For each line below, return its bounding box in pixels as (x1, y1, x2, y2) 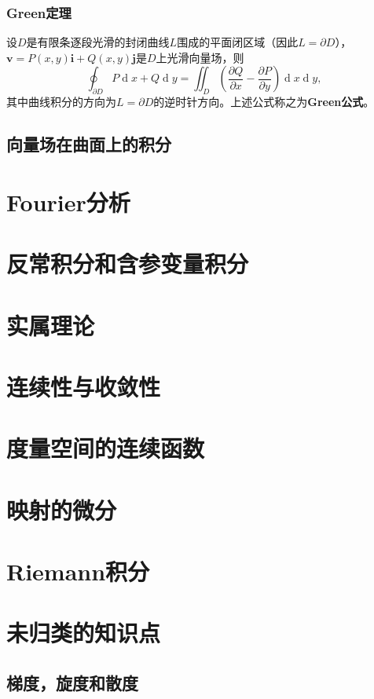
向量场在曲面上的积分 (6, 132, 171, 156)
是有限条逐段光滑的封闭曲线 (26, 34, 170, 50)
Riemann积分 (6, 555, 150, 587)
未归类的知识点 (6, 617, 161, 649)
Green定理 (6, 2, 71, 22)
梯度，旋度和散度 (6, 670, 138, 694)
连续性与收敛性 (6, 370, 161, 402)
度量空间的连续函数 (6, 432, 205, 464)
